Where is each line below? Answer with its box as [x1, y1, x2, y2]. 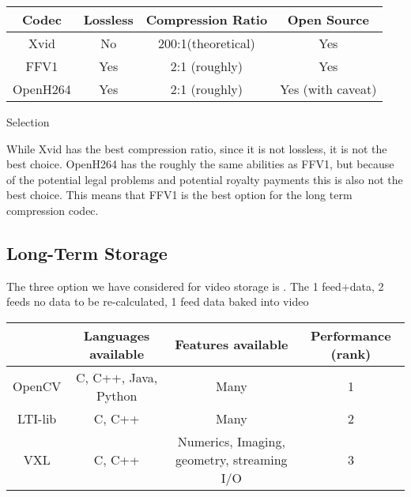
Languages [83, 326, 150, 345]
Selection [6, 114, 50, 130]
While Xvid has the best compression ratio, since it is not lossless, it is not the [6, 140, 387, 156]
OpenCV [13, 377, 62, 396]
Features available [175, 335, 288, 354]
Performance [311, 326, 391, 345]
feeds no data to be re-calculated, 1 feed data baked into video [6, 293, 309, 310]
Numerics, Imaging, [177, 431, 285, 450]
